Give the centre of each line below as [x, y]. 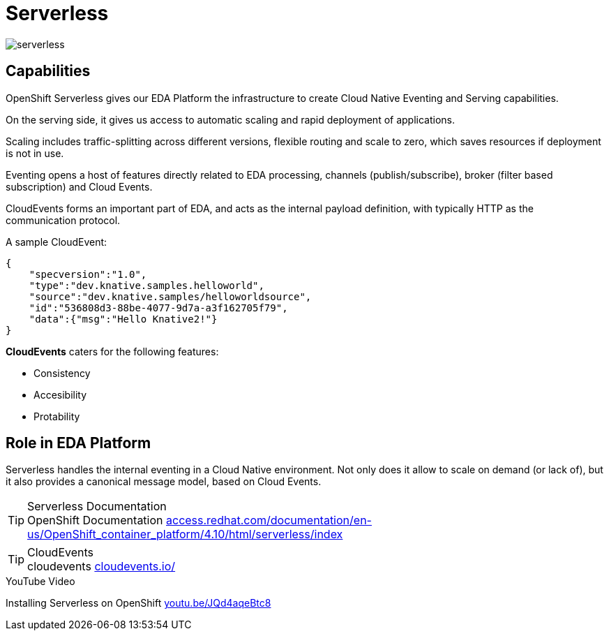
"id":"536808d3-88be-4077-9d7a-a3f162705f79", [158, 308]
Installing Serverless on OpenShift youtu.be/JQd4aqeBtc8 [138, 603]
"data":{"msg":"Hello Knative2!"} [123, 319]
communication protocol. [63, 220]
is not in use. [35, 153]
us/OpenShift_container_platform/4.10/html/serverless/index [185, 534]
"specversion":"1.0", [88, 274]
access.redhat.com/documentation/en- [269, 520]
